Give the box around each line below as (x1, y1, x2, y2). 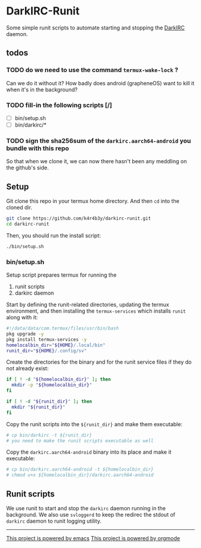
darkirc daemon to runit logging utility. (6, 517, 102, 525)
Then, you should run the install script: (6, 232, 101, 239)
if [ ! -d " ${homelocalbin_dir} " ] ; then (6, 376, 111, 382)
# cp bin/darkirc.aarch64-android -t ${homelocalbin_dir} (6, 466, 154, 472)
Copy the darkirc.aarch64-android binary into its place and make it (6, 448, 172, 456)
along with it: (6, 314, 38, 321)
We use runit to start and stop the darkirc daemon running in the (6, 505, 166, 512)
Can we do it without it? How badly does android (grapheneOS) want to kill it (6, 79, 194, 86)
